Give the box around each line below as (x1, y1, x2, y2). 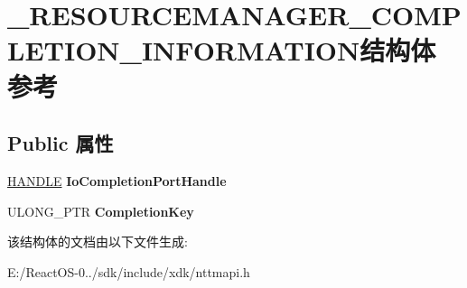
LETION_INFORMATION (7, 32, 360, 69)
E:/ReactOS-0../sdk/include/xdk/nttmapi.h (7, 262, 250, 281)
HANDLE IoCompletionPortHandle (7, 171, 227, 190)
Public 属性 (7, 129, 114, 157)
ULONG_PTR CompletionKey (7, 201, 194, 220)
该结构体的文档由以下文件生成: (7, 232, 188, 251)
